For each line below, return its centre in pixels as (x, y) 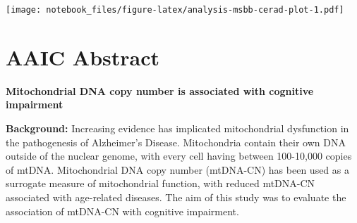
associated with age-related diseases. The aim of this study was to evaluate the (176, 197)
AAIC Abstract (83, 57)
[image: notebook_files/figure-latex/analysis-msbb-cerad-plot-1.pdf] (175, 10)
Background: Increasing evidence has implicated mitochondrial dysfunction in (177, 128)
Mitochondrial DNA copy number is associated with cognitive (160, 90)
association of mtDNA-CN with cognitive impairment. (122, 211)
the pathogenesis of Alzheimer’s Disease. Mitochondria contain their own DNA (176, 142)
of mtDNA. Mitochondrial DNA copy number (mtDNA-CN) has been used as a (177, 169)
